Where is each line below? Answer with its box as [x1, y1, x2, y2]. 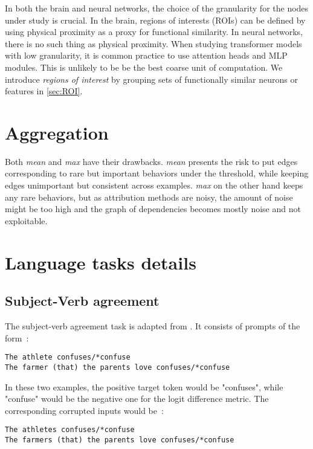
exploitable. [5, 214, 48, 227]
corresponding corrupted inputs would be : [5, 404, 164, 416]
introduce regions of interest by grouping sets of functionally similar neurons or [5, 73, 298, 85]
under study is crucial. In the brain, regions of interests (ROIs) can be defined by [5, 13, 306, 26]
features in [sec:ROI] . [5, 85, 83, 97]
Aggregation [5, 120, 109, 144]
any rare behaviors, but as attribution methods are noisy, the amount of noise [5, 190, 293, 203]
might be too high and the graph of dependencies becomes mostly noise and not [5, 202, 301, 215]
